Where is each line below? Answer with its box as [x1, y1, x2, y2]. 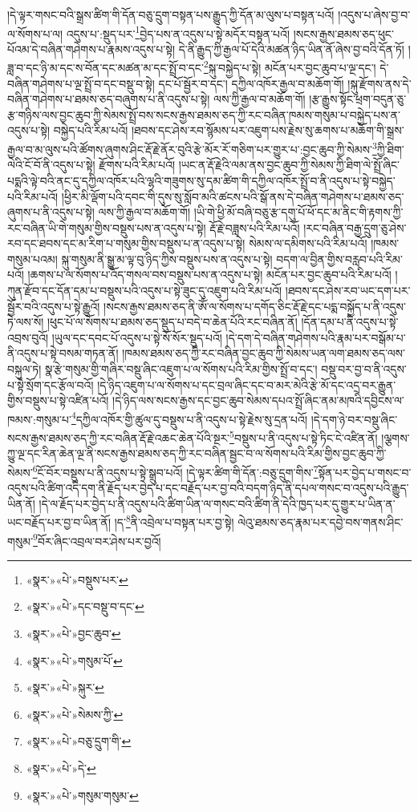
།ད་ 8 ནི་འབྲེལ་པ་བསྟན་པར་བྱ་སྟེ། [114, 511, 234, 530]
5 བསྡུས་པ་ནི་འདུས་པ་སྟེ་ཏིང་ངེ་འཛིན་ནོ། [229, 427, 378, 446]
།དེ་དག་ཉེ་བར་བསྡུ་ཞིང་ [310, 410, 398, 427]
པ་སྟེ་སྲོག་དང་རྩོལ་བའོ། [7, 376, 94, 393]
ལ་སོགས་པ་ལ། [7, 25, 63, 42]
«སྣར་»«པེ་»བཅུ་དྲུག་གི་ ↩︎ [26, 733, 132, 749]
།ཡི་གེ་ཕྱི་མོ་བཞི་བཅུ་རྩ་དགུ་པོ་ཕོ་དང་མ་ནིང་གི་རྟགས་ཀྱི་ [193, 204, 404, 220]
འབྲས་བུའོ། [7, 329, 49, 345]
